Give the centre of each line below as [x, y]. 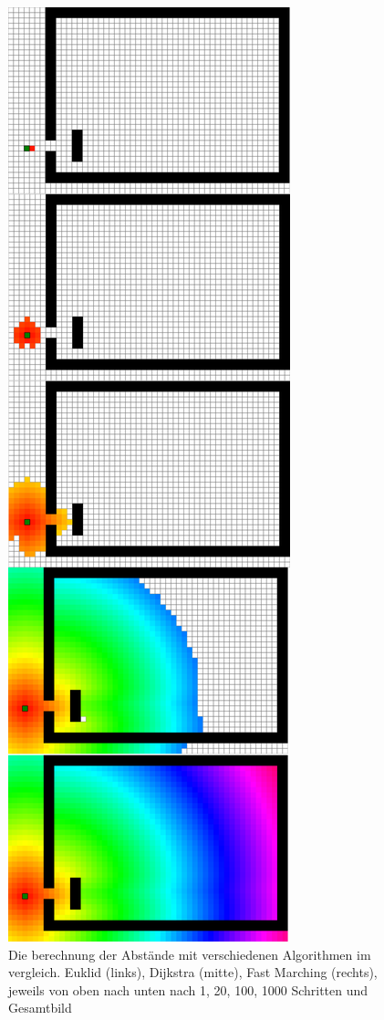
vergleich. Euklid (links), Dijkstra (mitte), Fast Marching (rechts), [193, 972]
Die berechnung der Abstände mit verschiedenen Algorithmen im [190, 954]
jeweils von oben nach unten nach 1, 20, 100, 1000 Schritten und [188, 989]
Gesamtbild [40, 1008]
